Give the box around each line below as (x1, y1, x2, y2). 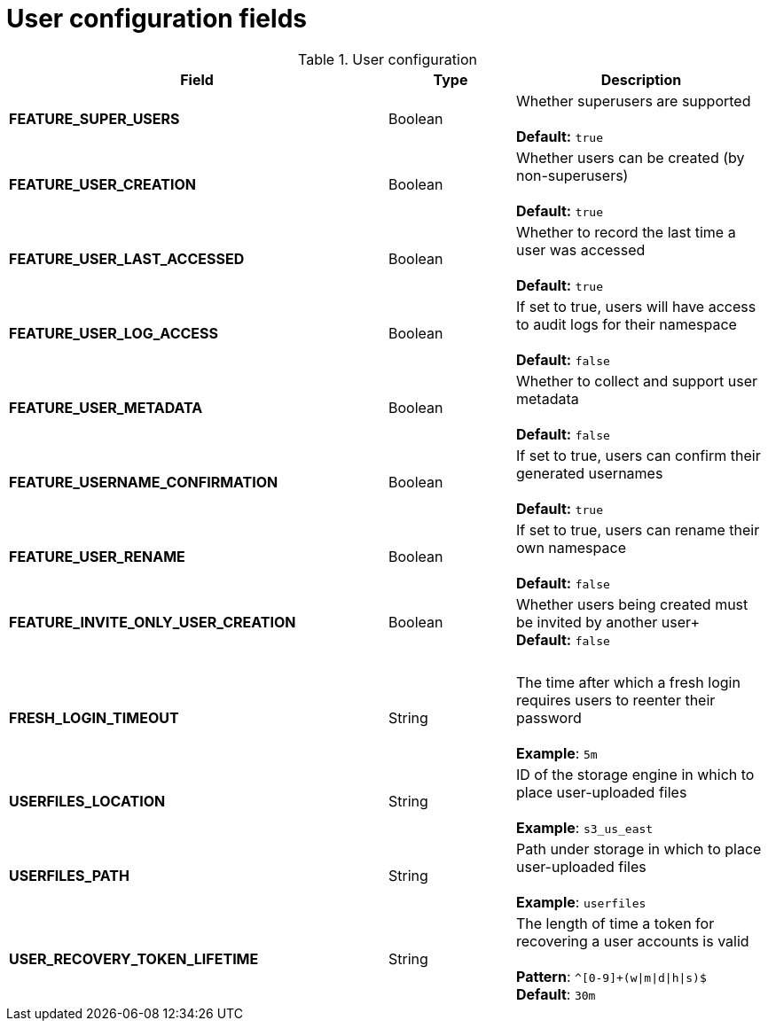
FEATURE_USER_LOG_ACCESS (9, 323, 218, 342)
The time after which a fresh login (515, 673, 741, 691)
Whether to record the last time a (515, 222, 736, 241)
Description (600, 70, 682, 89)
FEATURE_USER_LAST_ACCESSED (9, 249, 245, 268)
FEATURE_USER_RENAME (9, 547, 185, 565)
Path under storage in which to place (515, 839, 762, 858)
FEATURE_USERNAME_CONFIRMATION (9, 472, 278, 491)
